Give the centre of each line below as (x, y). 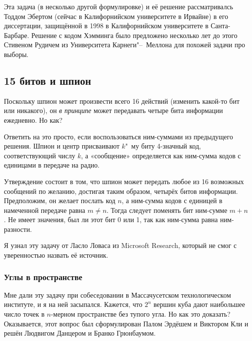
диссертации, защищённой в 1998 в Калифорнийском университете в (106, 26)
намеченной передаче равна (45, 210)
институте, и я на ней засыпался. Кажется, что (73, 304)
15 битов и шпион (48, 80)
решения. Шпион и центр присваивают (62, 146)
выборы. (16, 54)
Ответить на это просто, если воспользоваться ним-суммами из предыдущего (118, 136)
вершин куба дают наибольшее (199, 304)
